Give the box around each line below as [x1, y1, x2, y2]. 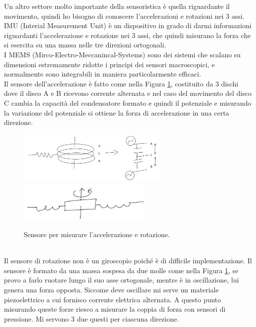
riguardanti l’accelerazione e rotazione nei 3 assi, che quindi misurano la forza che [4, 30, 251, 40]
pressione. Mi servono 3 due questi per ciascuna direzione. [4, 313, 179, 324]
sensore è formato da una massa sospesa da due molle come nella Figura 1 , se [4, 265, 239, 275]
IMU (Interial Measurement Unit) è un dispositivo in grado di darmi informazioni [4, 20, 252, 31]
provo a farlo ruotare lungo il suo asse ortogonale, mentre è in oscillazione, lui [4, 275, 239, 285]
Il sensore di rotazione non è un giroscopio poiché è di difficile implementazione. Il [4, 255, 252, 266]
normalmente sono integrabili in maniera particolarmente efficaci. [4, 69, 201, 79]
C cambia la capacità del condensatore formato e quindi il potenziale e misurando [4, 97, 252, 108]
